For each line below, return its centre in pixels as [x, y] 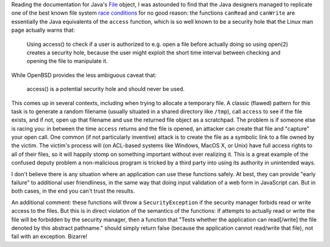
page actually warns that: [43, 30]
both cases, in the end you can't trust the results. [73, 191]
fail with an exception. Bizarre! [50, 237]
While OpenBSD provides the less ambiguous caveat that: [84, 75]
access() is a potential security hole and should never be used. [106, 89]
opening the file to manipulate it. [67, 61]
